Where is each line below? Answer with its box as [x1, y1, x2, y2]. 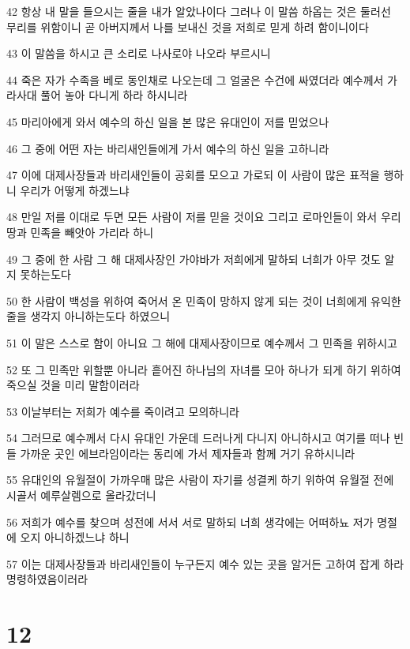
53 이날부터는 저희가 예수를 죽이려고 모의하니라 [6, 403, 239, 419]
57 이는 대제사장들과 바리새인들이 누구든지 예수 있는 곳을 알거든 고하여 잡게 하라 [6, 555, 404, 572]
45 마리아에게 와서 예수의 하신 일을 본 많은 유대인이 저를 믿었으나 [6, 113, 329, 129]
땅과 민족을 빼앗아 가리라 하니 [6, 223, 154, 240]
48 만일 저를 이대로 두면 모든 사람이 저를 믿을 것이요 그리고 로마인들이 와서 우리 [6, 208, 401, 225]
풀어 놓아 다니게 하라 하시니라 [40, 87, 188, 103]
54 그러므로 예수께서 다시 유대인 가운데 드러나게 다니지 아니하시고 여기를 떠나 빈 [6, 430, 404, 446]
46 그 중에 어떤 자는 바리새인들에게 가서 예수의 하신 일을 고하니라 [6, 140, 329, 156]
